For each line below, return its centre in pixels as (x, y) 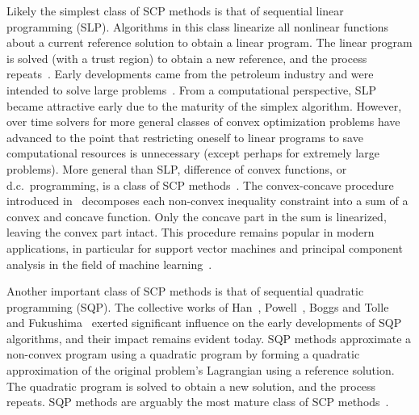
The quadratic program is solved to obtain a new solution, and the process (191, 386)
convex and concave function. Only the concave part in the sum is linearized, (197, 216)
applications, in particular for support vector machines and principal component (205, 247)
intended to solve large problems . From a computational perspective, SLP (191, 89)
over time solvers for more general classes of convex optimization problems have (203, 122)
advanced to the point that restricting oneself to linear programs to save (185, 137)
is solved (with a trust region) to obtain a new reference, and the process (187, 58)
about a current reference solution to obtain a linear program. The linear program (209, 42)
